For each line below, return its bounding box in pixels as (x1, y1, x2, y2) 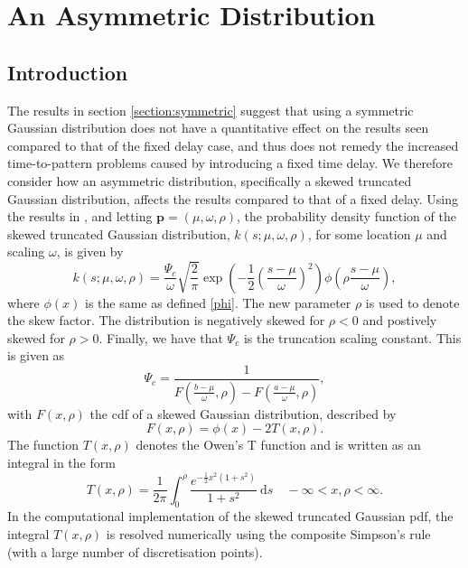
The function (7, 435, 79, 454)
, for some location (307, 224, 411, 243)
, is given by (56, 242, 124, 261)
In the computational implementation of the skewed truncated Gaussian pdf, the (7, 507, 454, 526)
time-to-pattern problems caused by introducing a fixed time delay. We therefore (7, 154, 454, 172)
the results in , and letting (7, 207, 153, 226)
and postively (362, 311, 437, 330)
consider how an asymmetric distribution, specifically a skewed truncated (7, 171, 412, 190)
